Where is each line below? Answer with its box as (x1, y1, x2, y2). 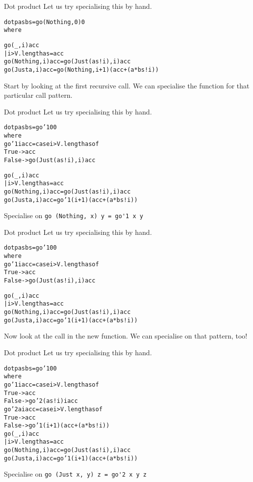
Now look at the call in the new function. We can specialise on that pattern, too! (4, 331, 248, 341)
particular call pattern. (4, 90, 73, 100)
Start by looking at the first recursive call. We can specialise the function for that (4, 80, 250, 90)
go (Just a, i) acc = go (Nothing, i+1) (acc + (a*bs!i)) (4, 66, 159, 73)
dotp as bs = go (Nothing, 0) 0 (4, 18, 85, 26)
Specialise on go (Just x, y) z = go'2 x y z (4, 469, 147, 479)
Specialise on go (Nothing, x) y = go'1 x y (4, 210, 143, 221)
